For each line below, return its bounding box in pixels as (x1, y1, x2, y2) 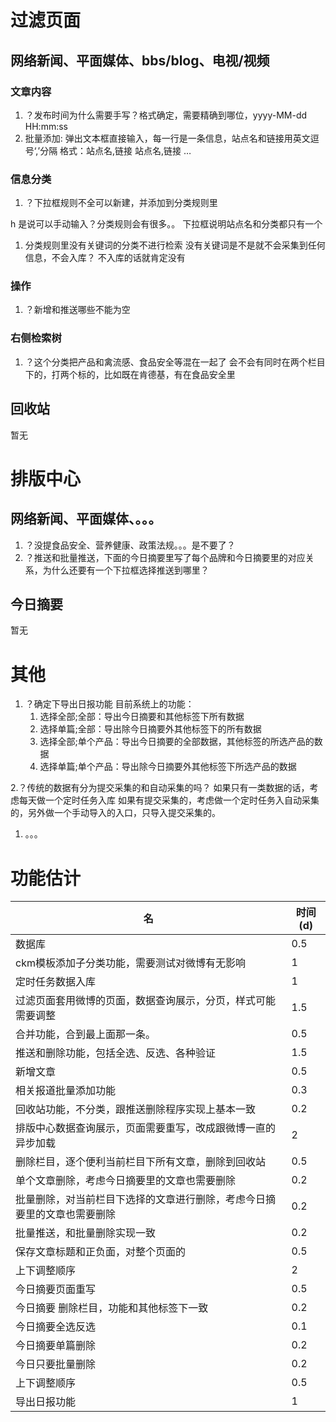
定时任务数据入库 (15, 975, 97, 989)
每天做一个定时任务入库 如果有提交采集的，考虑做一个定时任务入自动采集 (18, 794, 320, 806)
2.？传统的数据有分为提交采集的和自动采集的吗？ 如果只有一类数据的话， (10, 782, 310, 794)
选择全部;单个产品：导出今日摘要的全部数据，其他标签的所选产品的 (39, 736, 315, 748)
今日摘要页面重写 (15, 1282, 97, 1296)
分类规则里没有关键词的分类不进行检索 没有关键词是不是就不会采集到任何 (24, 239, 326, 251)
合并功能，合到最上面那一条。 (15, 1027, 157, 1041)
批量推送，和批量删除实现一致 (15, 1226, 157, 1240)
